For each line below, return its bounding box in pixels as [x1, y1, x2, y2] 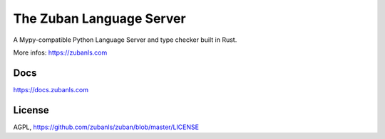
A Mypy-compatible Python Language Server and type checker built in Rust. [13, 35, 237, 44]
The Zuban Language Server [13, 11, 186, 26]
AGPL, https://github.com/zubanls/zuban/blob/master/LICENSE [13, 123, 200, 131]
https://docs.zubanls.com [13, 85, 89, 94]
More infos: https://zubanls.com [13, 48, 108, 57]
